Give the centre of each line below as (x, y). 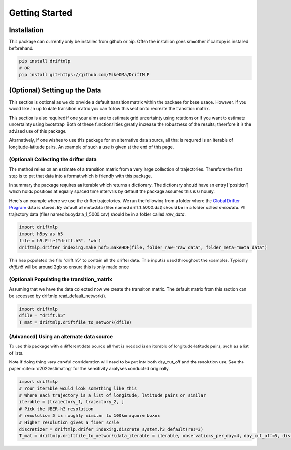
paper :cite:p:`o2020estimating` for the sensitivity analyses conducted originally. (89, 369)
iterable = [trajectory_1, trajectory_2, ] (72, 402)
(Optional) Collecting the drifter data (53, 159)
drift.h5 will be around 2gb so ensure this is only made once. (70, 267)
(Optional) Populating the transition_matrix (61, 279)
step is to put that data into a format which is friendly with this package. (81, 176)
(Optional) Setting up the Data (55, 90)
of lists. (16, 353)
